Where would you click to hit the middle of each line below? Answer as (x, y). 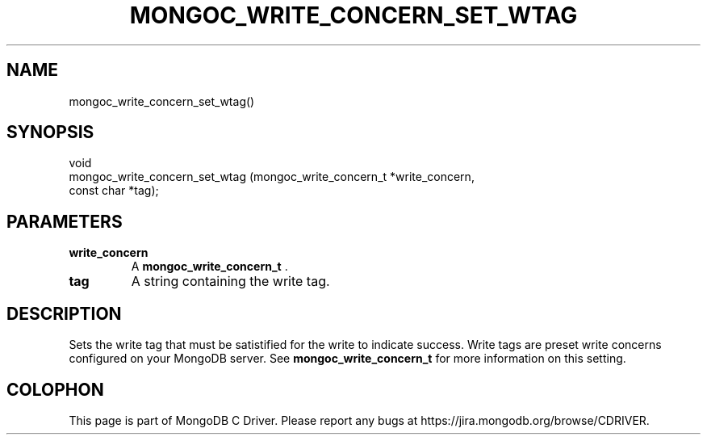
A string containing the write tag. (230, 281)
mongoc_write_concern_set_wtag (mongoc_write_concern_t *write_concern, (272, 177)
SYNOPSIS (50, 132)
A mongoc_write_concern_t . (209, 267)
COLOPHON (55, 389)
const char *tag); (114, 191)
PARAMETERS (65, 221)
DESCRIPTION (64, 313)
